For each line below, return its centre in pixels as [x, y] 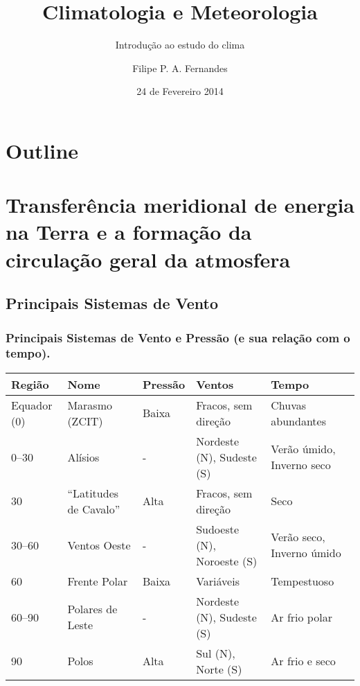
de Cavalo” [94, 509]
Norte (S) [219, 669]
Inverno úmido [306, 553]
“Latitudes [93, 493]
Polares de [92, 609]
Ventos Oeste [99, 545]
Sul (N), [216, 653]
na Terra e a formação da [129, 232]
